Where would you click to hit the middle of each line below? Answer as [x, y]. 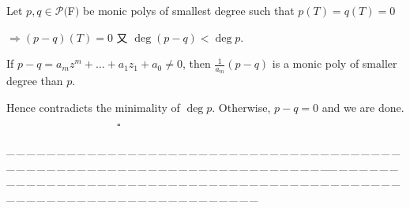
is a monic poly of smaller [335, 63]
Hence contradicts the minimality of [93, 108]
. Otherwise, [241, 108]
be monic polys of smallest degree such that [189, 10]
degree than [35, 81]
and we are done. [363, 108]
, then [196, 63]
